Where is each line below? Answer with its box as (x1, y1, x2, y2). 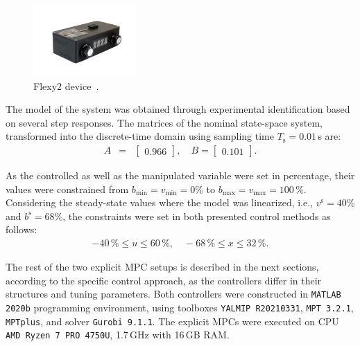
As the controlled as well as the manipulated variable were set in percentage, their (6, 168, 355, 183)
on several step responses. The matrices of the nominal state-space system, (6, 115, 323, 129)
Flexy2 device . (33, 78, 99, 93)
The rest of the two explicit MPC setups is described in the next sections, (6, 259, 319, 274)
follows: (6, 222, 37, 237)
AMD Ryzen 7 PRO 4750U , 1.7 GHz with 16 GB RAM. (6, 327, 230, 342)
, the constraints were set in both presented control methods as (62, 208, 331, 223)
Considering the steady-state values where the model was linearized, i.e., (6, 195, 314, 210)
